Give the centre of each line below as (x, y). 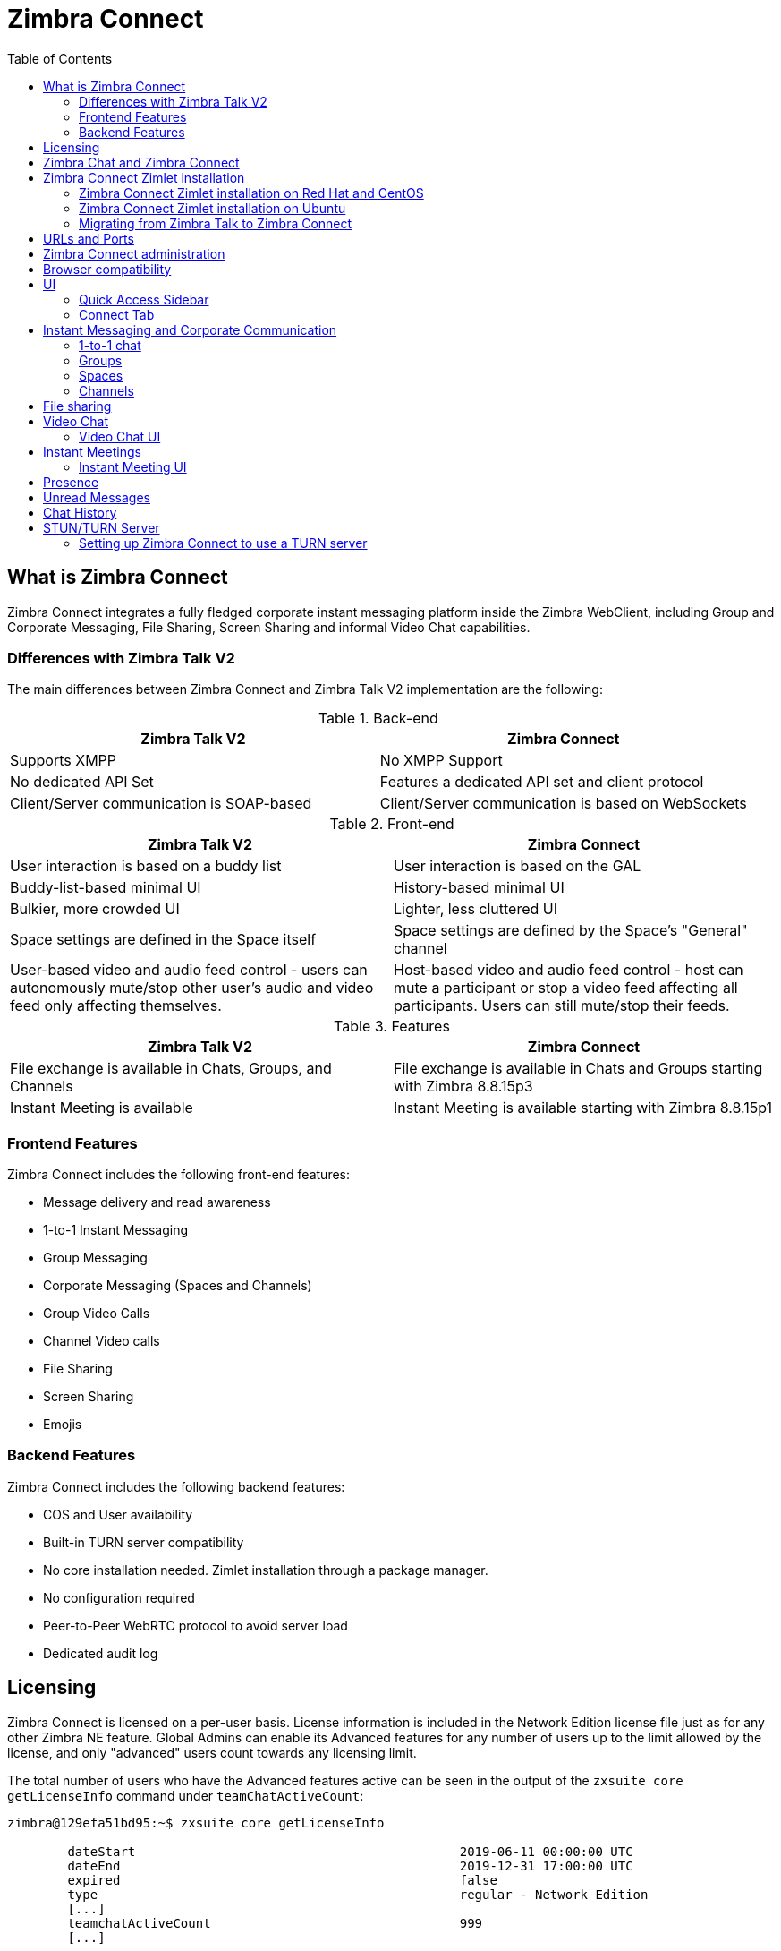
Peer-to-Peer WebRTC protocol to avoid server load (195, 1625)
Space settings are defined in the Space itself (163, 940)
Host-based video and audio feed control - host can (569, 970)
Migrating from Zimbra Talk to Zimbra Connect (216, 223)
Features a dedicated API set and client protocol (542, 782)
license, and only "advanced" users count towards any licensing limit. (212, 1752)
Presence (71, 482)
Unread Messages (97, 497)
